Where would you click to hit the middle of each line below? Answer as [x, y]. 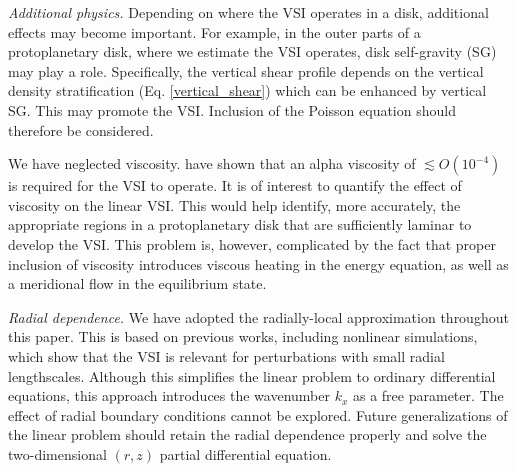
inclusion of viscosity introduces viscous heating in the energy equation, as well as [258, 263]
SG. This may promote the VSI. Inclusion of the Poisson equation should [232, 109]
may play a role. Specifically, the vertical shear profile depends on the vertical [246, 70]
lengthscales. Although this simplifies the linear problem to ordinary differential [252, 375]
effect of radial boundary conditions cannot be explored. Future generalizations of [258, 414]
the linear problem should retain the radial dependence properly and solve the [247, 434]
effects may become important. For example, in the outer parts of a [214, 31]
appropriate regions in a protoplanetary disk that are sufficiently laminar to [240, 224]
